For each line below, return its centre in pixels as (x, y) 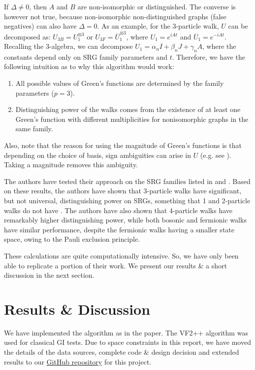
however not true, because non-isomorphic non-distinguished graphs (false (115, 16)
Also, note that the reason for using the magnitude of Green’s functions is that (123, 145)
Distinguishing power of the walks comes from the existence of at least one (128, 109)
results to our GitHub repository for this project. (78, 361)
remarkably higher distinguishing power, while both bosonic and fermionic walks (125, 220)
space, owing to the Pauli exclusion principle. (72, 239)
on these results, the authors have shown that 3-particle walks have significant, (123, 191)
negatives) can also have (40, 26)
